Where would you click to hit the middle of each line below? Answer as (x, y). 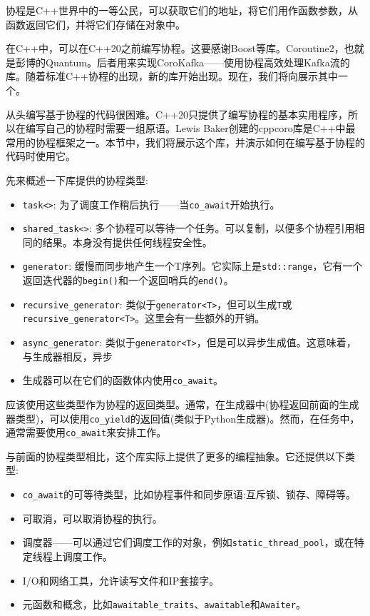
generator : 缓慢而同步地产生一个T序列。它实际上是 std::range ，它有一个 (192, 266)
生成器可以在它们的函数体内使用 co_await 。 (123, 380)
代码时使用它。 (41, 156)
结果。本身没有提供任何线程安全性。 (127, 242)
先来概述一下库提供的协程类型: (77, 180)
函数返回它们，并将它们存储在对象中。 (96, 24)
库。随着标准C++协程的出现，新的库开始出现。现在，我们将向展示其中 (172, 76)
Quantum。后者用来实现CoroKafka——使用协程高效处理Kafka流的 (197, 62)
